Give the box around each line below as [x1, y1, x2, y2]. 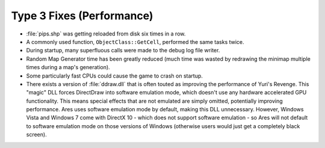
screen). [26, 131, 48, 138]
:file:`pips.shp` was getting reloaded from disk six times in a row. [26, 30, 186, 37]
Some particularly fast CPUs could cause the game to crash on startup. [26, 72, 203, 79]
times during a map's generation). [26, 64, 111, 71]
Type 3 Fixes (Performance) [11, 9, 153, 22]
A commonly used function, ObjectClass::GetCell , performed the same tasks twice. [26, 38, 244, 45]
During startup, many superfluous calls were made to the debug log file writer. [26, 47, 220, 54]
